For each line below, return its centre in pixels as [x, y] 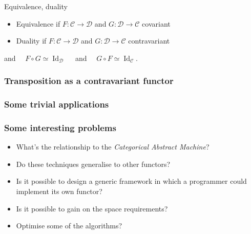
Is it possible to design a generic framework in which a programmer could [131, 181]
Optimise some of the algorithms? [69, 226]
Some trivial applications [57, 104]
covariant [156, 23]
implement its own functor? [59, 191]
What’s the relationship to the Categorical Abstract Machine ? [113, 147]
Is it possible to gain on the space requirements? [92, 208]
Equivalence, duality [36, 6]
